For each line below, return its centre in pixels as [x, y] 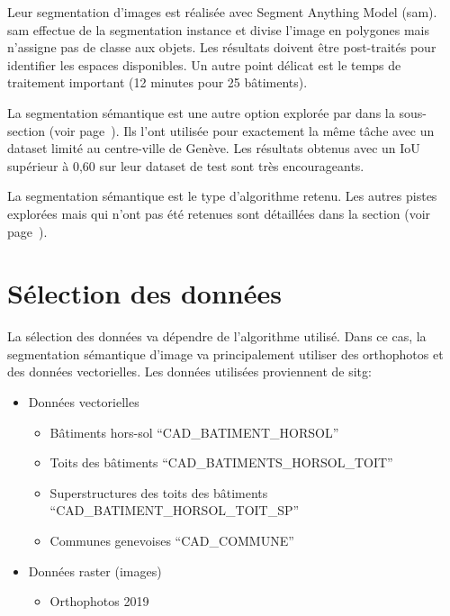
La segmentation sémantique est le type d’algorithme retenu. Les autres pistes [222, 196]
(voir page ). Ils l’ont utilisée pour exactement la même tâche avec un [242, 130]
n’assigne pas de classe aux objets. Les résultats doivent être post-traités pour [222, 47]
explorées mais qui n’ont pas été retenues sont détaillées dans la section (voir [219, 213]
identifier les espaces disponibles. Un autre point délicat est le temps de [204, 64]
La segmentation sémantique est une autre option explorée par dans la [201, 112]
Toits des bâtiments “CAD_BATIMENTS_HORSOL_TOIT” [221, 462]
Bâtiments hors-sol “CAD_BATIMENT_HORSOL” [194, 432]
